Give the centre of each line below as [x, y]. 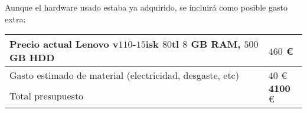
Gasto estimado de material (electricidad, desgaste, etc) [124, 75]
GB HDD [32, 58]
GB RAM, [216, 44]
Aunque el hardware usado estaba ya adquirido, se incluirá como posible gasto [146, 7]
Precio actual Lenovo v [64, 44]
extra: [15, 19]
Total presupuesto [47, 95]
